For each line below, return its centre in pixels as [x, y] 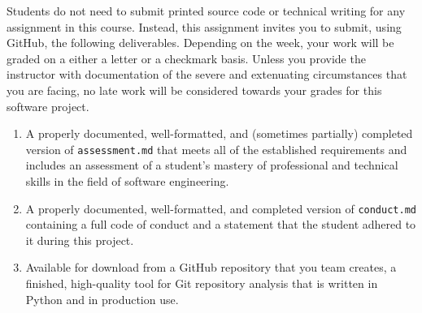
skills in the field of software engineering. [127, 181]
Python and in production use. [102, 299]
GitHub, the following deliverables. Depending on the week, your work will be [200, 43]
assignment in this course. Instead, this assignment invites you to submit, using [204, 26]
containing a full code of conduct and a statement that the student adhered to [221, 224]
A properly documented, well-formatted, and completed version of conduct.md [221, 208]
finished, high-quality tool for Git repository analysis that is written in [202, 283]
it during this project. [80, 240]
